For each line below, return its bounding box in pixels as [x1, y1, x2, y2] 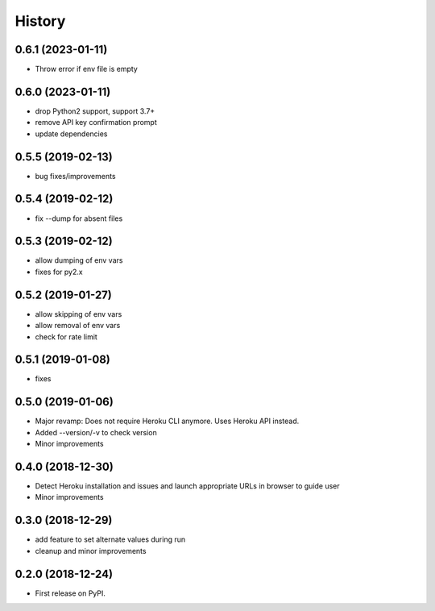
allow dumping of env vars [35, 256, 123, 265]
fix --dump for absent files [35, 214, 123, 223]
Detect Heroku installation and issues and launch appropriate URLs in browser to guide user [35, 481, 340, 491]
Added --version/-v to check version [35, 427, 157, 437]
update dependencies [35, 129, 108, 139]
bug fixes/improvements [35, 171, 116, 181]
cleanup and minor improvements [35, 546, 147, 555]
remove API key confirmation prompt [35, 118, 157, 127]
